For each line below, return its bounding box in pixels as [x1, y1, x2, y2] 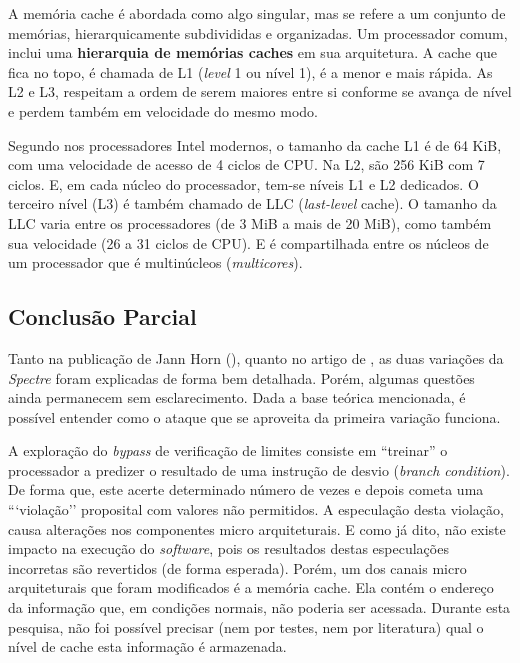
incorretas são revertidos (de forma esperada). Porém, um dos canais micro [8, 557, 467, 578]
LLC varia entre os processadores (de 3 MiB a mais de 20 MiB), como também [8, 212, 492, 233]
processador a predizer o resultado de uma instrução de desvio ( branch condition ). [8, 459, 510, 480]
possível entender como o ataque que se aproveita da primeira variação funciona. [8, 406, 501, 427]
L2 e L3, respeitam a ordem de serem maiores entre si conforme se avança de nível [8, 81, 512, 102]
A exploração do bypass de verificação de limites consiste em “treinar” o [8, 440, 448, 461]
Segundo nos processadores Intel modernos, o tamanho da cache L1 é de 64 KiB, [8, 134, 502, 155]
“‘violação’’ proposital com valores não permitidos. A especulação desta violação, [8, 499, 504, 520]
